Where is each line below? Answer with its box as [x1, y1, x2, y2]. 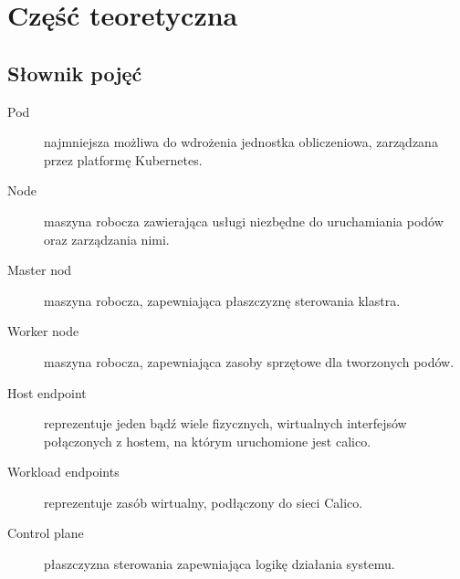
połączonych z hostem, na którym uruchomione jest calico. [44, 431, 371, 450]
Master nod [7, 260, 72, 279]
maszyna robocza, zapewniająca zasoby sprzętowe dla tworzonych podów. [44, 352, 455, 371]
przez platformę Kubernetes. [44, 150, 203, 169]
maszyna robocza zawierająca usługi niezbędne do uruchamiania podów [44, 211, 444, 230]
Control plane [7, 523, 84, 542]
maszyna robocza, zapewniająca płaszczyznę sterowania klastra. [44, 290, 401, 310]
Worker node [7, 321, 79, 341]
